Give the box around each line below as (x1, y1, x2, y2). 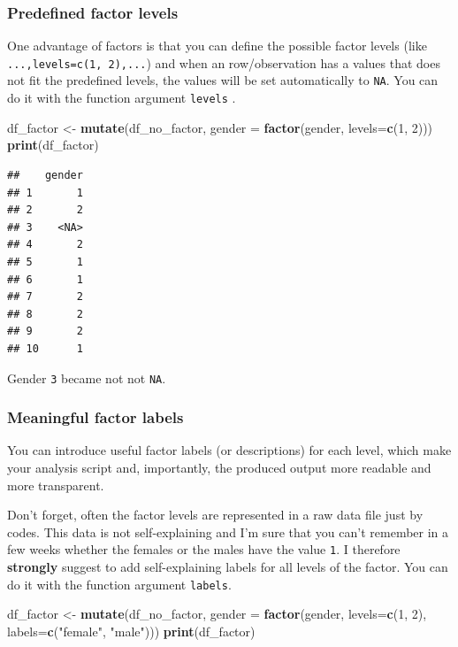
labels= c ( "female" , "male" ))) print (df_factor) (7, 621, 256, 640)
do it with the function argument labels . (7, 574, 232, 593)
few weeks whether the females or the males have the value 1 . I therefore (7, 540, 401, 558)
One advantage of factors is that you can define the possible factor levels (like (7, 36, 427, 55)
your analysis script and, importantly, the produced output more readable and (7, 458, 431, 476)
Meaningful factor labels (7, 406, 184, 428)
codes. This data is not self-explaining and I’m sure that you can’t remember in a (7, 522, 449, 541)
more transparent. (7, 475, 104, 494)
